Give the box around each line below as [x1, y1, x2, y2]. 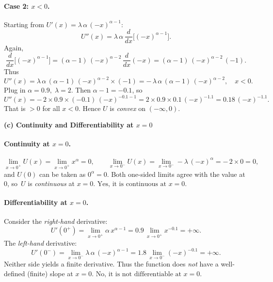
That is [4, 103, 26, 113]
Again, [4, 43, 24, 53]
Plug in [4, 85, 26, 95]
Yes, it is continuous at [97, 181, 166, 188]
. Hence [78, 103, 101, 113]
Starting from [4, 19, 44, 29]
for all [42, 103, 60, 113]
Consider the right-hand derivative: [4, 216, 108, 226]
